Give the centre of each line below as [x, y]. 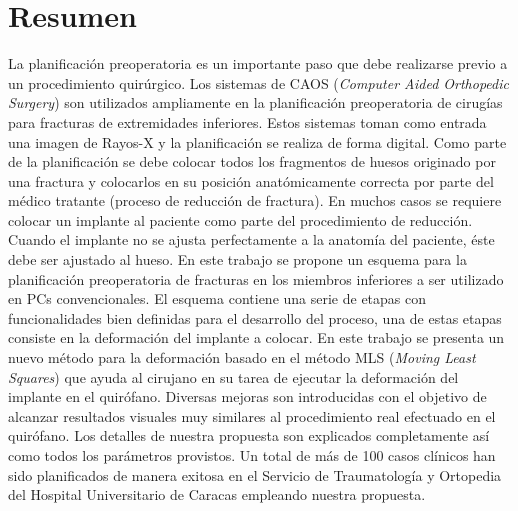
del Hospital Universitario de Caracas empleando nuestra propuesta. [217, 494]
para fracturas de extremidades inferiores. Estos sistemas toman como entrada [247, 121]
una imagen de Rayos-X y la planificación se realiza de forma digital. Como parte [257, 141]
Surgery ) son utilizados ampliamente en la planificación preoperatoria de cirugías [255, 102]
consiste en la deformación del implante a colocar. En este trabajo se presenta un [256, 337]
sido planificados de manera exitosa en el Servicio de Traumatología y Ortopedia [255, 474]
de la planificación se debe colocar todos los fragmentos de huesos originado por [252, 161]
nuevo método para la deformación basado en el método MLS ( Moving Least [242, 357]
